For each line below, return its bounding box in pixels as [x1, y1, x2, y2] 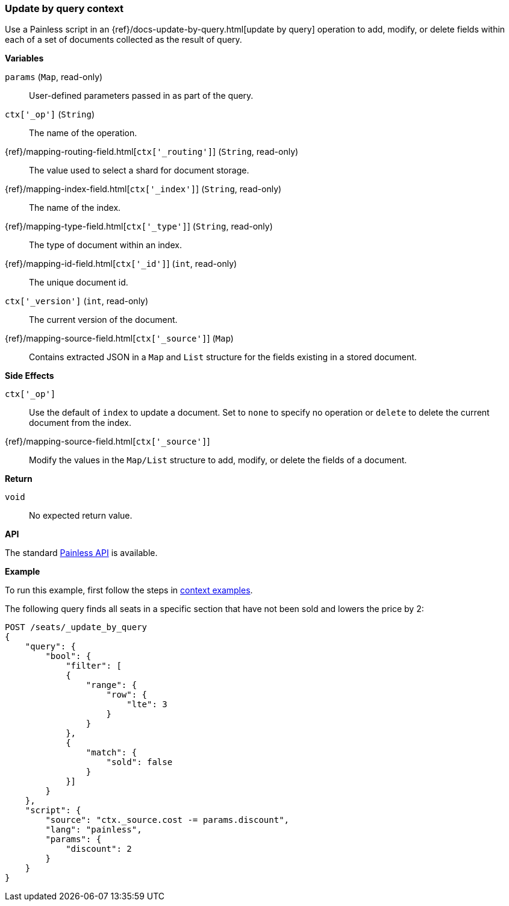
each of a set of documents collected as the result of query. [5, 34, 242, 45]
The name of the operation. [29, 128, 137, 139]
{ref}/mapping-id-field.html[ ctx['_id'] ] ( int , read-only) [5, 258, 237, 269]
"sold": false [106, 757, 173, 767]
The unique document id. [29, 277, 128, 288]
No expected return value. [29, 510, 133, 521]
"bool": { [45, 651, 92, 661]
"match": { [86, 748, 137, 758]
